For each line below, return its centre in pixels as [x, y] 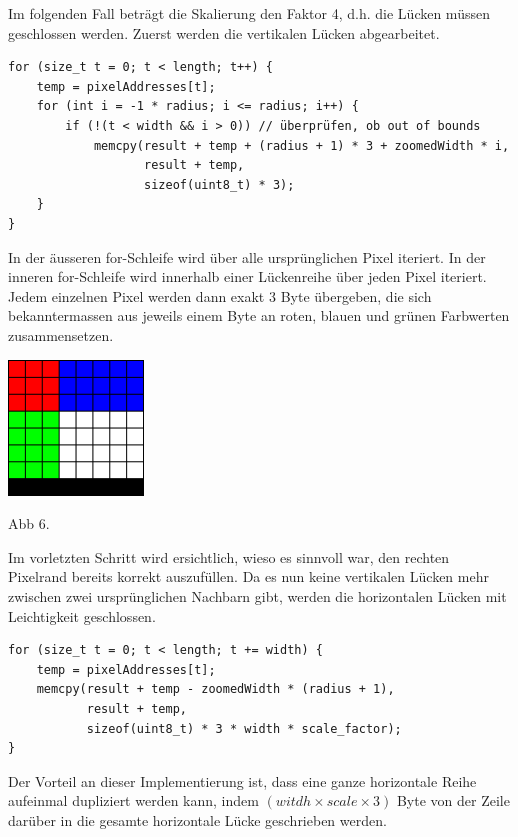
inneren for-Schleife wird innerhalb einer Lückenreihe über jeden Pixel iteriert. [247, 276]
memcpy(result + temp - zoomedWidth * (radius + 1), [215, 689]
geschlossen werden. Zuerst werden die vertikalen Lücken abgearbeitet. [224, 32]
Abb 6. [29, 523]
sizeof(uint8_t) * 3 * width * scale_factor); [244, 728]
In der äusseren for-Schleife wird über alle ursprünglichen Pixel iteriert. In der [247, 256]
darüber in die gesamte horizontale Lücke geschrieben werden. [197, 819]
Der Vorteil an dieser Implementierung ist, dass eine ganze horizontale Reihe [242, 780]
